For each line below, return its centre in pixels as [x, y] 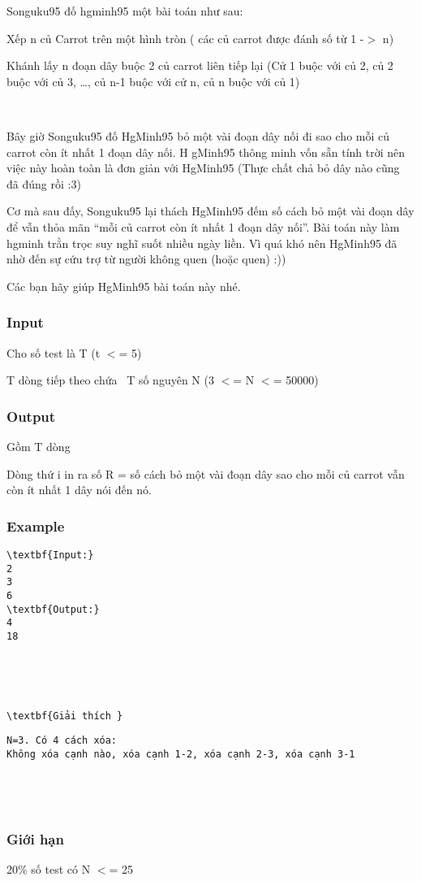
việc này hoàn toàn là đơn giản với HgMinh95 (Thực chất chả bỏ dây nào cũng [203, 168]
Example [36, 525]
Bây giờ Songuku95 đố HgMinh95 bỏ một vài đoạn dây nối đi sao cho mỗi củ [198, 135]
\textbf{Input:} [50, 555]
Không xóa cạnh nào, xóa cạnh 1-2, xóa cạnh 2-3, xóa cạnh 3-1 [181, 755]
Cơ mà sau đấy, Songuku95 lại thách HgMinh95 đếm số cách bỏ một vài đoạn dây [210, 211]
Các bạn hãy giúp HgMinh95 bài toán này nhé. [124, 286]
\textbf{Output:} [53, 609]
